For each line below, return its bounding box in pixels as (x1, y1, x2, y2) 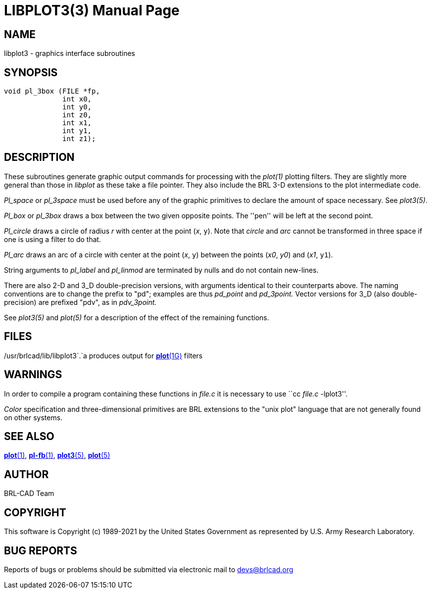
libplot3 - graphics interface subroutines (4, 49, 135, 58)
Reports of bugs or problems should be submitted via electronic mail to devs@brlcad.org (4, 565, 293, 574)
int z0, (62, 111, 92, 119)
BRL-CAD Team (4, 489, 54, 498)
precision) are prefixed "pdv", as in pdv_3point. (4, 297, 157, 306)
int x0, (62, 95, 92, 103)
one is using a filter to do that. (4, 235, 101, 244)
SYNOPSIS (4, 66, 58, 79)
